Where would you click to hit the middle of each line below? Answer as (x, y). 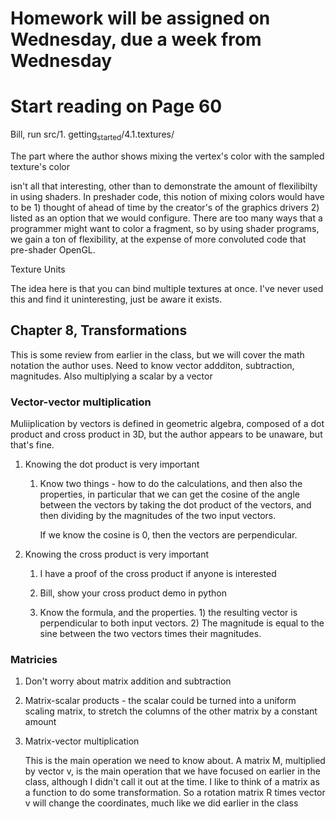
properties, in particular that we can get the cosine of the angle (169, 494)
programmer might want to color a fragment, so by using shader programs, (165, 228)
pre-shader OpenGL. (53, 249)
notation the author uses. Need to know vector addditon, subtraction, (152, 365)
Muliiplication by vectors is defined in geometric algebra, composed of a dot (167, 424)
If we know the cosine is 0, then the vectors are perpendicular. (168, 535)
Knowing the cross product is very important (116, 554)
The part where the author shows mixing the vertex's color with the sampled (167, 156)
